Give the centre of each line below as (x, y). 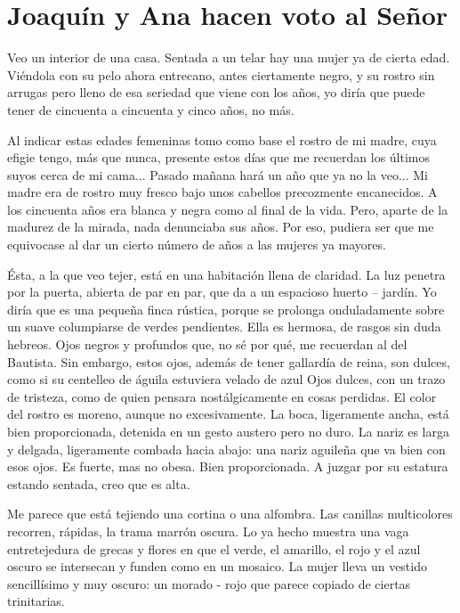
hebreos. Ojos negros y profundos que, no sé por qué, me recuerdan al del (207, 344)
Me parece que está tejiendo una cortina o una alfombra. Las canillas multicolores (230, 514)
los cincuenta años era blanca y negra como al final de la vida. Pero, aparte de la (228, 209)
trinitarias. (36, 601)
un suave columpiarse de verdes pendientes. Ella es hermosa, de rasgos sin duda (224, 327)
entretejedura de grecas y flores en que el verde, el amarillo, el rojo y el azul (214, 548)
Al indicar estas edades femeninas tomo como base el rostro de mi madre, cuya (222, 139)
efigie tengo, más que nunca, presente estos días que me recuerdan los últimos (219, 157)
